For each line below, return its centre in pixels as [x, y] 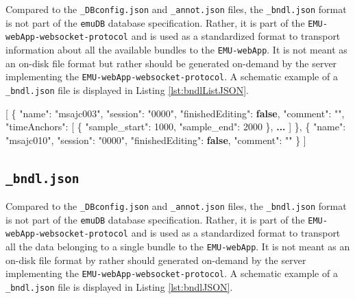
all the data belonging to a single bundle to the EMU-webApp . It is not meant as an [178, 247]
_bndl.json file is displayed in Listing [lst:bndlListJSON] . [127, 89]
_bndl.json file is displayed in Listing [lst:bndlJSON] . [119, 286]
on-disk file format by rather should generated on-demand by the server [156, 260]
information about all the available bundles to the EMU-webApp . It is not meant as [176, 49]
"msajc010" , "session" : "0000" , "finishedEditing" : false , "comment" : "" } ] [156, 140]
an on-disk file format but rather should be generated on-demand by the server [171, 63]
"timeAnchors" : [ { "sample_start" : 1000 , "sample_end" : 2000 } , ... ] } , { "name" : [176, 127]
